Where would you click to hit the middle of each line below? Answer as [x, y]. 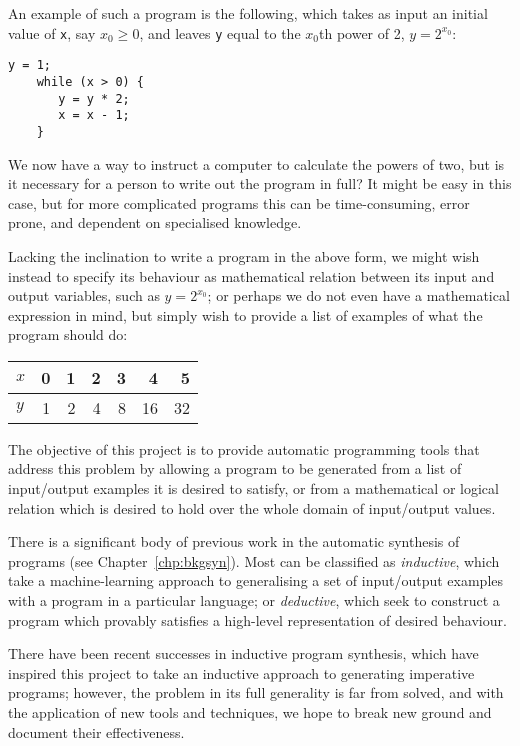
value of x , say [52, 32]
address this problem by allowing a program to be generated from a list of [235, 468]
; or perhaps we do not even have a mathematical [358, 295]
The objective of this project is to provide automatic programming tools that [244, 448]
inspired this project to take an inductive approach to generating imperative [241, 672]
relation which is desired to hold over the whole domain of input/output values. [252, 507]
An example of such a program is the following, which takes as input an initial [248, 13]
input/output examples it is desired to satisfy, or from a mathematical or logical [253, 488]
